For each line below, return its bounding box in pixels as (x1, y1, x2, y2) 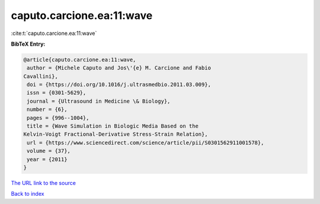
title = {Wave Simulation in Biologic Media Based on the (27, 123, 199, 130)
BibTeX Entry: (11, 40, 46, 47)
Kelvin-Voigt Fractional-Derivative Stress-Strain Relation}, (23, 131, 208, 138)
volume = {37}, (27, 148, 71, 154)
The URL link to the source (11, 179, 76, 186)
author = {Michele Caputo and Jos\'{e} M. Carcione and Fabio (27, 65, 212, 71)
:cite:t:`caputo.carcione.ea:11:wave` (11, 30, 97, 37)
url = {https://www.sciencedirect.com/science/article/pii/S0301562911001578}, (27, 139, 264, 146)
